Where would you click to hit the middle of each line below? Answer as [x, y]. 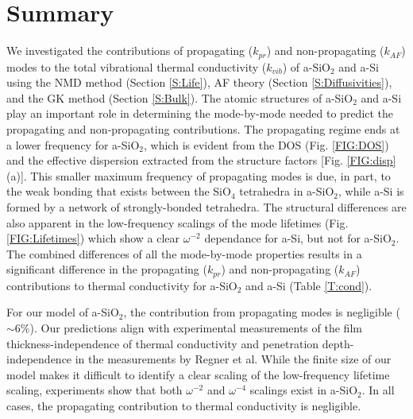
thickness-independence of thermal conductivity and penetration [163, 343]
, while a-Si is [371, 191]
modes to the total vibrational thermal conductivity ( [137, 66]
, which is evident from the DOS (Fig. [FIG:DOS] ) [266, 144]
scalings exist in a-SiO [304, 390]
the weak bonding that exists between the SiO [119, 191]
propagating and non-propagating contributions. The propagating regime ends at [203, 128]
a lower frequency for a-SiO [73, 144]
